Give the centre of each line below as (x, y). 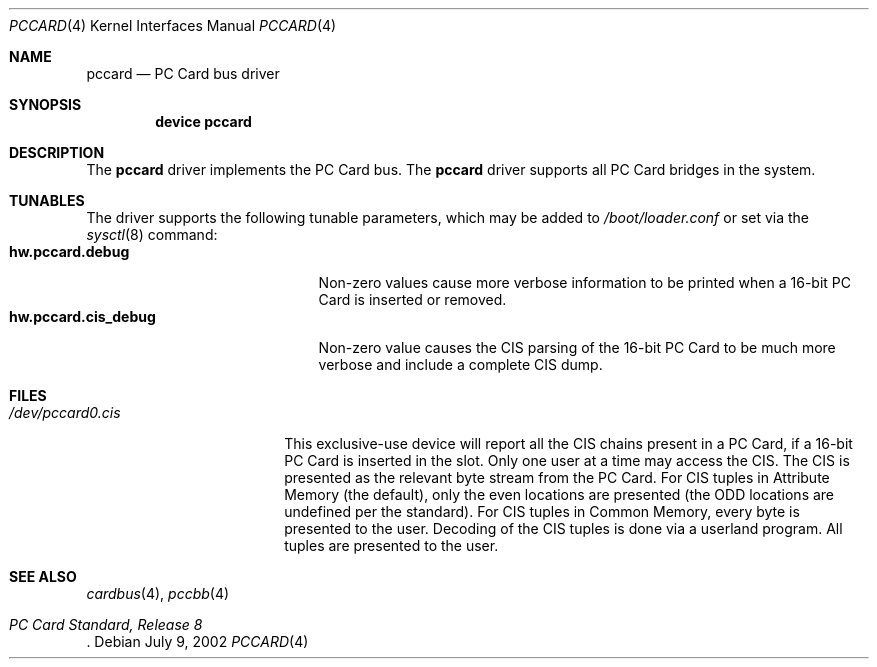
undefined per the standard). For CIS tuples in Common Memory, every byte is (542, 511)
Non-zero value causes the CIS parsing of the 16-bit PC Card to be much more (577, 347)
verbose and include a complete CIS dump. (460, 364)
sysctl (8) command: (152, 234)
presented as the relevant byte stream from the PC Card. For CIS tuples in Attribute (557, 477)
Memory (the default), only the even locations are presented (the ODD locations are (559, 494)
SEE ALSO (43, 576)
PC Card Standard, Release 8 (106, 624)
